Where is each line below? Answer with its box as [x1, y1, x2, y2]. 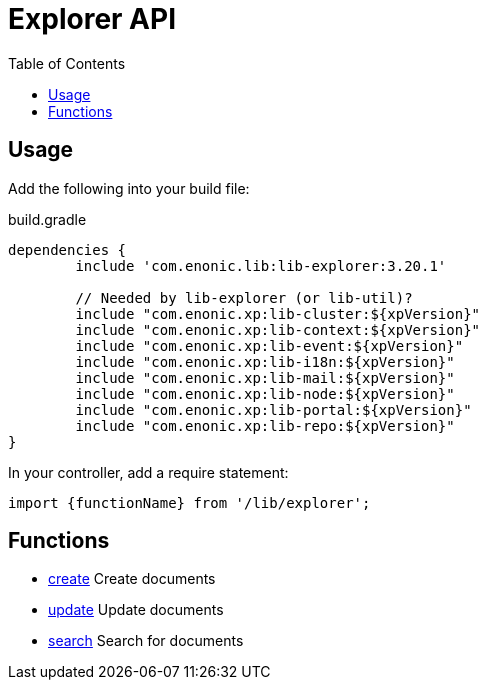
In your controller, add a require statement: [8, 463, 289, 481]
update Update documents [48, 601, 224, 619]
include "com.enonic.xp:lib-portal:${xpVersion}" [75, 401, 472, 418]
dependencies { [8, 241, 127, 258]
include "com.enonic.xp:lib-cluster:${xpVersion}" [75, 305, 481, 322]
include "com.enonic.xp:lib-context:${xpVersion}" [75, 321, 481, 338]
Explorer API [8, 2, 176, 36]
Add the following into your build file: [8, 179, 250, 197]
